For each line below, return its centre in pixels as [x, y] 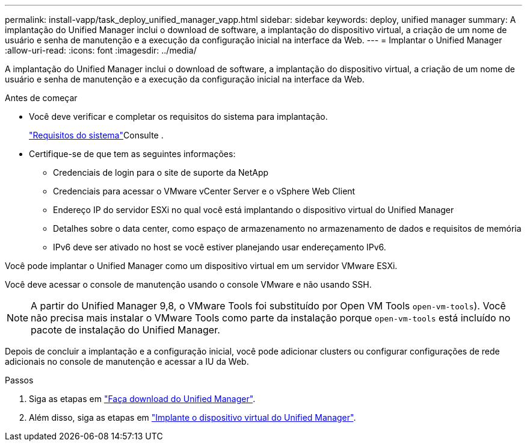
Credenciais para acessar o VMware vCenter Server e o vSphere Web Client [204, 191]
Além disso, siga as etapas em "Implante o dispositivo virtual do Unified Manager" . [193, 417]
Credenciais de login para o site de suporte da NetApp [161, 172]
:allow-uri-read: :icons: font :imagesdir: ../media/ [101, 50]
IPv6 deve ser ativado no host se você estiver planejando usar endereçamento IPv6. [220, 247]
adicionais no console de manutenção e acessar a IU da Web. [127, 361]
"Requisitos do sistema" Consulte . [96, 135]
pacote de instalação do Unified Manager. [125, 330]
